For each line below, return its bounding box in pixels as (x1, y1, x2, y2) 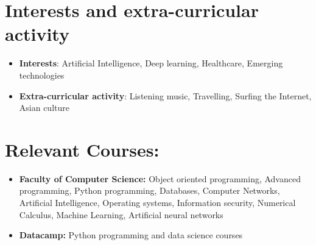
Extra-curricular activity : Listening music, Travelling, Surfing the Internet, (19, 89, 312, 102)
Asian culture (19, 101, 69, 114)
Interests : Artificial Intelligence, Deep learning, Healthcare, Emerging (19, 57, 283, 69)
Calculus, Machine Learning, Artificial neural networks (19, 208, 223, 221)
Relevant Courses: (5, 137, 160, 162)
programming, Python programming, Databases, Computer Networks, (19, 184, 280, 197)
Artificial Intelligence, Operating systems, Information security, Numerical (19, 196, 296, 208)
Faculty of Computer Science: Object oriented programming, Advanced (19, 172, 301, 185)
